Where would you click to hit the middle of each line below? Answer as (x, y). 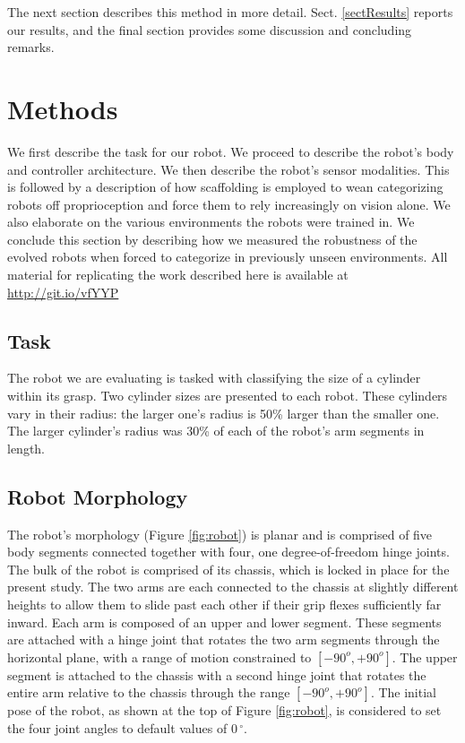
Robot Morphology (98, 496)
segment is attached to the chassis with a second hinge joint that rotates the (217, 674)
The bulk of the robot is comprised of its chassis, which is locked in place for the (228, 569)
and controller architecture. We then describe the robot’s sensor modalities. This (228, 169)
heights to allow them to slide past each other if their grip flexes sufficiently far (224, 604)
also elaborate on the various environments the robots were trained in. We (211, 222)
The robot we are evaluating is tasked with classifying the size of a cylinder (214, 378)
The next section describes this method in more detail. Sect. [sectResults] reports (230, 12)
